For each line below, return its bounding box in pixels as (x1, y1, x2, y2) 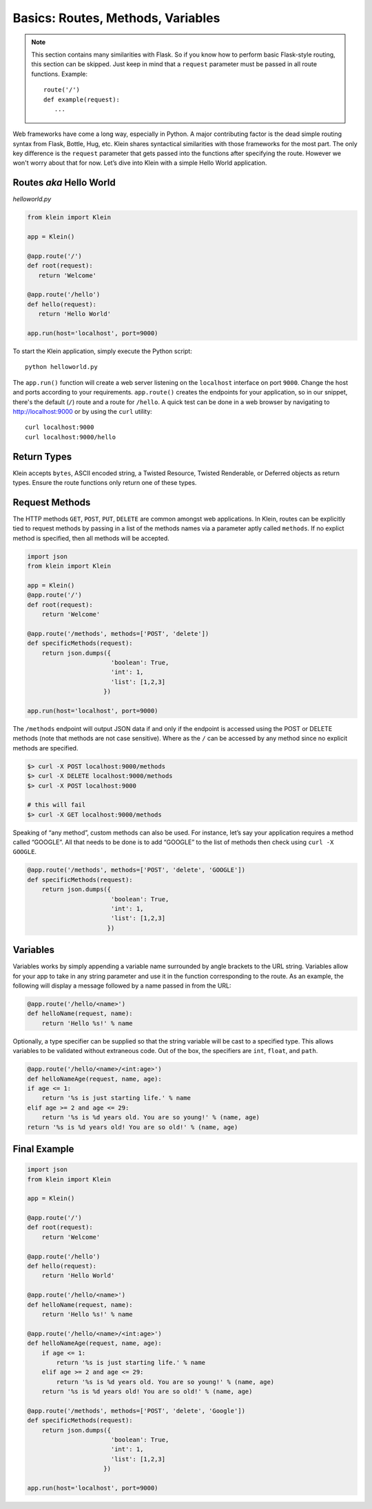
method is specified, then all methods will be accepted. (12, 534, 170, 542)
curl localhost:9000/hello (25, 433, 116, 441)
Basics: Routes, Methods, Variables (12, 10, 220, 26)
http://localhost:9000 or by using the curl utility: (12, 407, 153, 415)
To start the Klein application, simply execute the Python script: (12, 347, 192, 355)
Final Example (12, 1143, 74, 1155)
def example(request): (43, 95, 121, 103)
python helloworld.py (25, 363, 98, 371)
